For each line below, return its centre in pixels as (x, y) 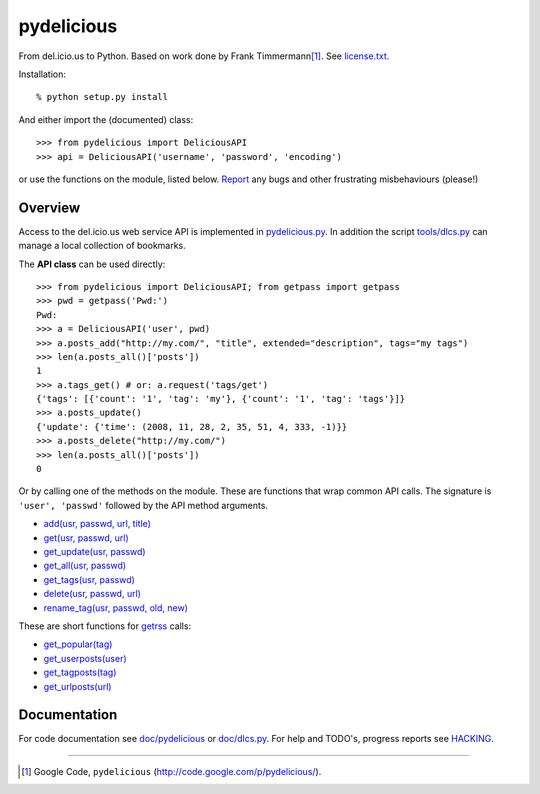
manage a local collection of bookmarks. (102, 246)
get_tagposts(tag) (80, 672)
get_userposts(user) (85, 658)
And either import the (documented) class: (106, 119)
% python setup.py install (102, 97)
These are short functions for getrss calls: (105, 626)
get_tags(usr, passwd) (89, 579)
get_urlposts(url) (77, 686)
